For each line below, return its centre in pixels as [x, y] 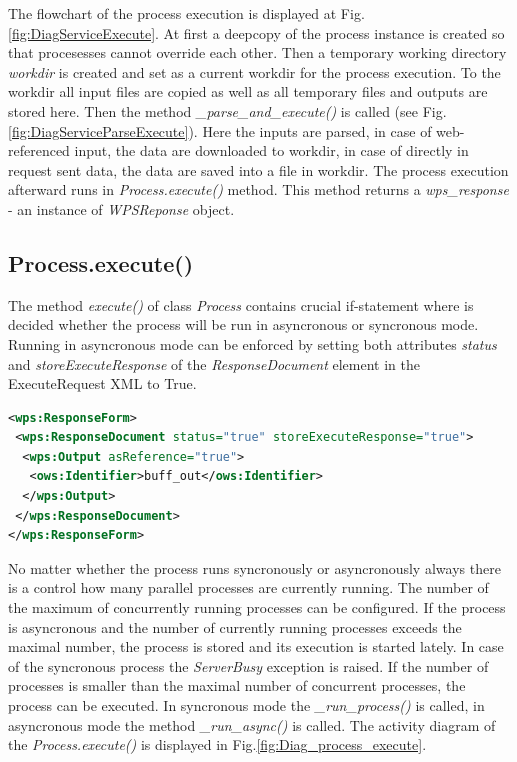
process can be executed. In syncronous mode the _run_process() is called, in [246, 705]
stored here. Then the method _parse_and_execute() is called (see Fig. [227, 110]
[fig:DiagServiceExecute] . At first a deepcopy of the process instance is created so [256, 32]
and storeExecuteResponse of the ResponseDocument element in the [214, 363]
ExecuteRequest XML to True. [102, 383]
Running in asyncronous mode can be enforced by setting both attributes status [252, 343]
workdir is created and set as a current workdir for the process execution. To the [254, 71]
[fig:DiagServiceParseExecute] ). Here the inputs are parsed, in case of [220, 130]
